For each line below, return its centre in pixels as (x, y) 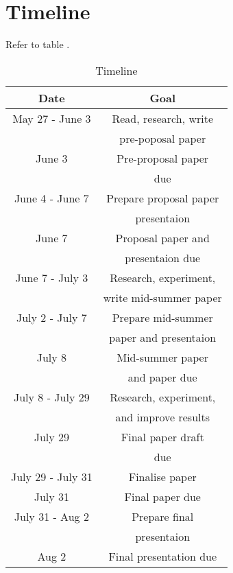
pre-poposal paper (163, 138)
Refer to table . (38, 44)
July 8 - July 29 (52, 397)
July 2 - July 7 (52, 317)
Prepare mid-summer (162, 317)
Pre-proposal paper (163, 158)
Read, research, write (163, 118)
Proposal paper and (162, 237)
